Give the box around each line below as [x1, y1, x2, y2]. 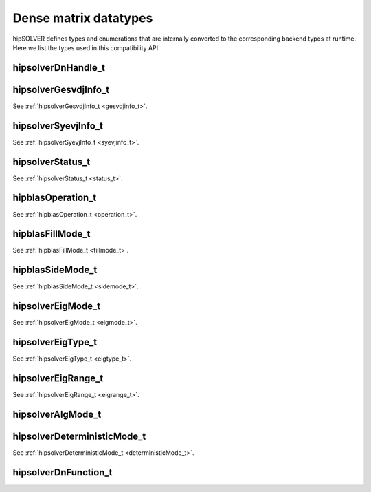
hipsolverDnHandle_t [12, 62, 106, 74]
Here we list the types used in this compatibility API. [12, 43, 160, 52]
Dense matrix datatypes [12, 10, 153, 25]
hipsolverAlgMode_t [12, 408, 102, 420]
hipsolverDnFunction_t [12, 467, 113, 478]
